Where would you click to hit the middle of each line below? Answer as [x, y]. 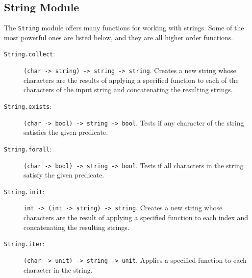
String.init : [24, 191]
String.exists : [28, 106]
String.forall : [28, 148]
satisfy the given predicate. [64, 175]
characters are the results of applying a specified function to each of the [131, 80]
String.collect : [30, 54]
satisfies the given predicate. [66, 132]
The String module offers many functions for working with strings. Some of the [124, 28]
